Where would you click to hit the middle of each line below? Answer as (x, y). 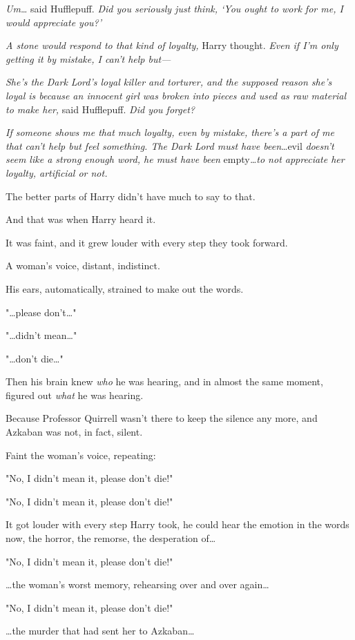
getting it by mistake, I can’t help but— (88, 58)
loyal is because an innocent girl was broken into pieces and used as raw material (176, 95)
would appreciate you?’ (54, 22)
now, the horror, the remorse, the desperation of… (111, 538)
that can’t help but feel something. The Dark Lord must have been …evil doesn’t (170, 145)
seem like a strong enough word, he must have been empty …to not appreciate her (175, 159)
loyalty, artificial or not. (57, 172)
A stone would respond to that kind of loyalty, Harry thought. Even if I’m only (172, 45)
